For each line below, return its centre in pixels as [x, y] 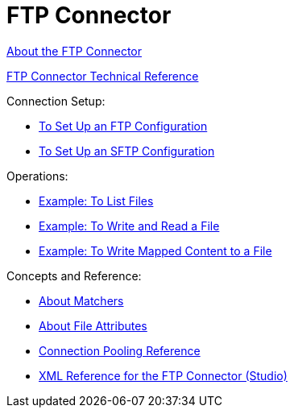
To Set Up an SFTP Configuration [127, 151]
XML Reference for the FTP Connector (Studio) [163, 375]
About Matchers [81, 300]
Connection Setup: [56, 101]
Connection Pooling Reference [120, 350]
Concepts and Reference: [74, 275]
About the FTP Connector [74, 51]
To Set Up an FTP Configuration [123, 126]
